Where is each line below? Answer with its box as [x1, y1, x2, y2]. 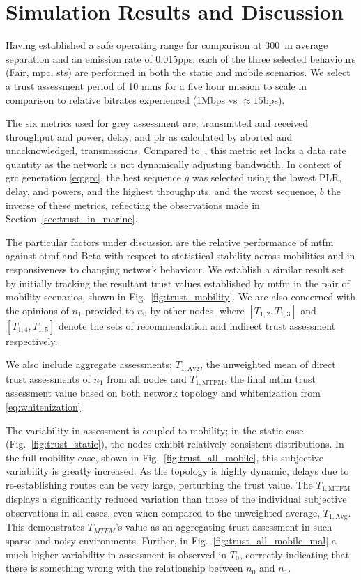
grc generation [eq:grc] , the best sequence [6, 170, 181, 185]
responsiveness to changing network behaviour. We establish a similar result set [6, 262, 345, 277]
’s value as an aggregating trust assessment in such [115, 519, 332, 534]
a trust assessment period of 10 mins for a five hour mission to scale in [6, 78, 307, 93]
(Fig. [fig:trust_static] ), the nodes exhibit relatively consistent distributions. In [6, 436, 344, 451]
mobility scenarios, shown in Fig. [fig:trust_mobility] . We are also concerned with [6, 289, 356, 304]
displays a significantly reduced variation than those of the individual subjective [6, 491, 347, 506]
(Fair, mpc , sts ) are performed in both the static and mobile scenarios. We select [6, 65, 351, 79]
